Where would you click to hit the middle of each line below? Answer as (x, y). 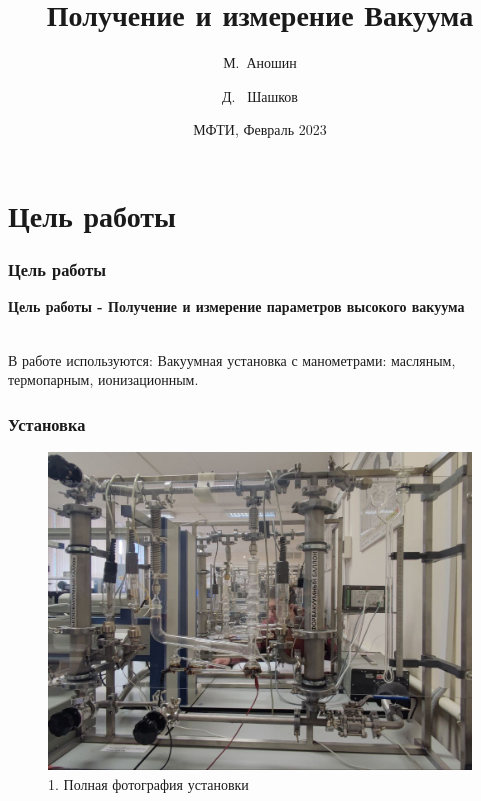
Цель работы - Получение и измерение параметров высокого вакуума (236, 306)
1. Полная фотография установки (148, 783)
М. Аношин (260, 62)
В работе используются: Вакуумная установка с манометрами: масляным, (232, 359)
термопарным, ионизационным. (103, 379)
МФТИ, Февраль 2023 (260, 129)
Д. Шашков (260, 95)
